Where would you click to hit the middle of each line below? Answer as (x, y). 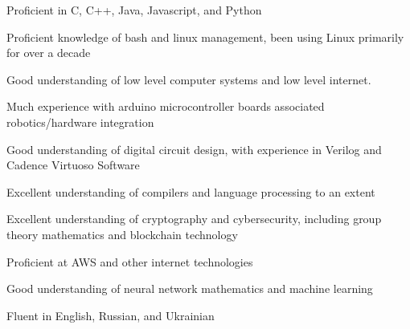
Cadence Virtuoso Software (73, 165)
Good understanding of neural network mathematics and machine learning (190, 288)
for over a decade (49, 53)
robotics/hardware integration (80, 122)
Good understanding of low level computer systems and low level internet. (189, 79)
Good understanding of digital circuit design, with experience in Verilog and (194, 149)
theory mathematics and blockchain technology (122, 234)
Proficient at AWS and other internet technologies (130, 261)
